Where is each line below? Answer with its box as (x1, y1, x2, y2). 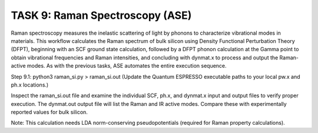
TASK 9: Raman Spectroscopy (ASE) (11, 9, 192, 22)
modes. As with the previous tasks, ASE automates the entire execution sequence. (26, 62, 227, 69)
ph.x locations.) (11, 81, 49, 88)
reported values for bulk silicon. (11, 109, 88, 116)
